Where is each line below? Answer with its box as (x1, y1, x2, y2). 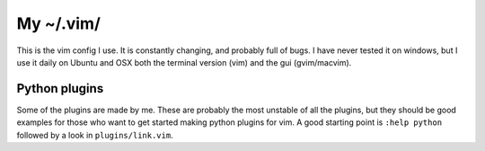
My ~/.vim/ (16, 13, 101, 33)
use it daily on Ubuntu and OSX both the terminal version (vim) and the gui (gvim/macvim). (16, 57, 352, 67)
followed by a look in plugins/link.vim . (16, 129, 174, 140)
